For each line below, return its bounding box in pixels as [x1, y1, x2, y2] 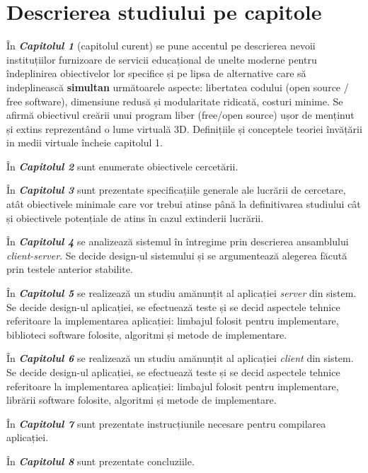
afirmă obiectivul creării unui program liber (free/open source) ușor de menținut [6, 107, 355, 122]
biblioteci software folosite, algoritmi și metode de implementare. [6, 327, 287, 341]
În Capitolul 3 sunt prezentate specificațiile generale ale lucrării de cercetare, [6, 182, 346, 197]
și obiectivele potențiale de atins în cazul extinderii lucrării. [6, 210, 264, 225]
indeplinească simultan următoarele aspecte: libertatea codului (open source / [6, 79, 349, 94]
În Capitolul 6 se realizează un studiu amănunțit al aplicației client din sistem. [6, 351, 354, 366]
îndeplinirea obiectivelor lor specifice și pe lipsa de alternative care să [6, 66, 306, 81]
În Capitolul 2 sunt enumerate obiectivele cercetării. [6, 158, 238, 173]
